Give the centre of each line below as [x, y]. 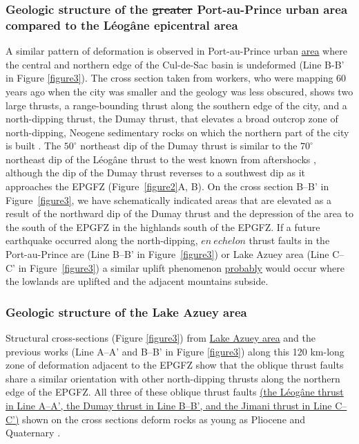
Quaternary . [33, 433]
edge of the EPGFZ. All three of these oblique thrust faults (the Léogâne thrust [175, 392]
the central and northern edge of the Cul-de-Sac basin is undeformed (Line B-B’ [175, 64]
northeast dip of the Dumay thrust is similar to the [189, 146]
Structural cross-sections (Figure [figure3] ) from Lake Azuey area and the [161, 338]
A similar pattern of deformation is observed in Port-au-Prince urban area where [176, 51]
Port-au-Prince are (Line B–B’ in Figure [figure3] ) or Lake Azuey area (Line [167, 254]
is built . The [33, 146]
